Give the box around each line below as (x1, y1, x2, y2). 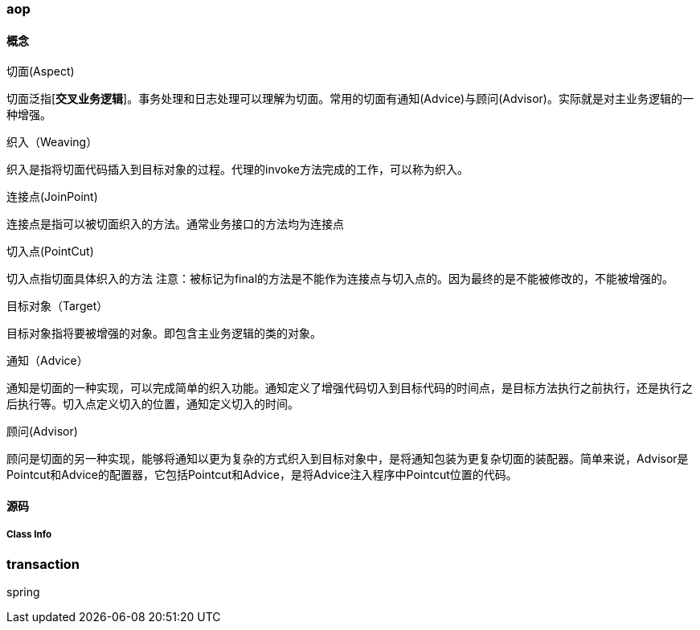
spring (6, 584, 40, 599)
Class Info (6, 529, 52, 541)
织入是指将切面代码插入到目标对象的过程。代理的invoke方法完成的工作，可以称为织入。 (6, 162, 469, 177)
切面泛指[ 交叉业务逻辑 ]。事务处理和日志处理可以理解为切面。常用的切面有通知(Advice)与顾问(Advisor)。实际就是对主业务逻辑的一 (6, 92, 694, 106)
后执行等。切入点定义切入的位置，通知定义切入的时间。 (6, 397, 299, 411)
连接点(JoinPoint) (6, 190, 98, 204)
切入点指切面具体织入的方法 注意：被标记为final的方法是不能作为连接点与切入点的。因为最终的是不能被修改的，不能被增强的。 (6, 272, 674, 286)
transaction (6, 555, 80, 572)
